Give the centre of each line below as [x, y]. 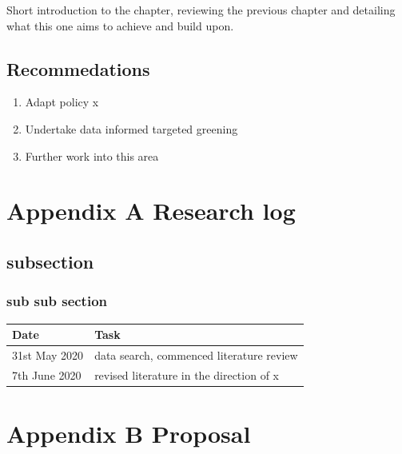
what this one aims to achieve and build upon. [120, 25]
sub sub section [57, 301]
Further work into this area [92, 155]
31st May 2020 [48, 354]
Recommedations [78, 68]
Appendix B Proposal [129, 434]
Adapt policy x [62, 102]
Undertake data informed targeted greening [131, 128]
